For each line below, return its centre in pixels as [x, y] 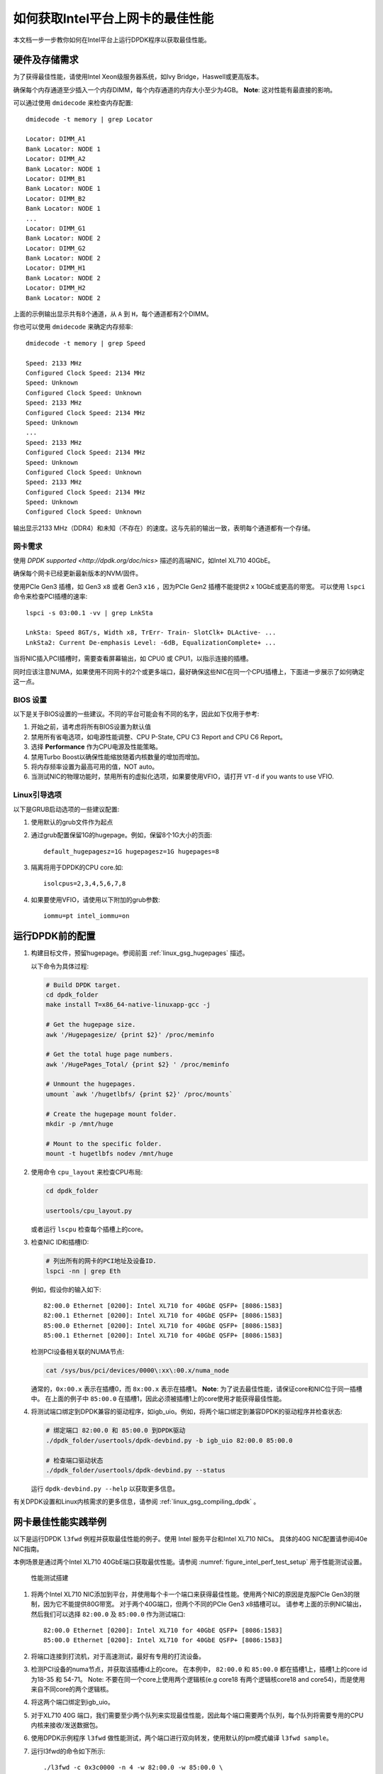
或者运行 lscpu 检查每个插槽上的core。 [89, 1229]
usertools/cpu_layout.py [89, 1211]
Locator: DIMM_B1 [56, 178]
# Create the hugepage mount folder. [111, 1114]
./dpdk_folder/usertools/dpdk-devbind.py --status [136, 1470]
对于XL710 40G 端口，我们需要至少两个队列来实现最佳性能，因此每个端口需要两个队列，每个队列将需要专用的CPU [197, 1715]
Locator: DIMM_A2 [56, 159]
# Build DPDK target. [83, 985]
